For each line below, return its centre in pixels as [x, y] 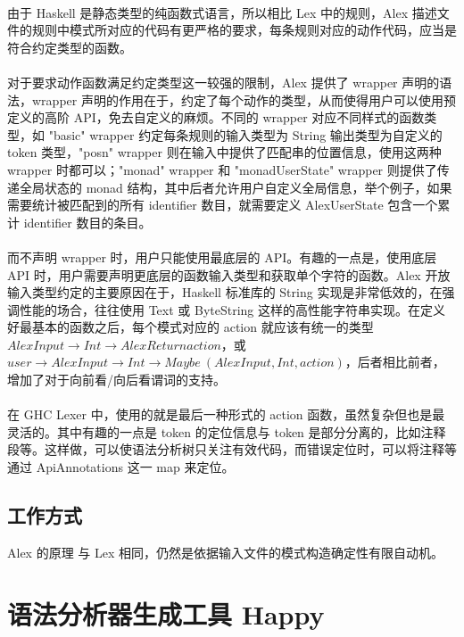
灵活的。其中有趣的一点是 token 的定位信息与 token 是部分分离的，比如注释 [227, 431]
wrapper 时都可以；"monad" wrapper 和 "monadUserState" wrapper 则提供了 [222, 169]
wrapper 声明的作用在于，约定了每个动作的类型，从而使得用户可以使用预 [244, 99]
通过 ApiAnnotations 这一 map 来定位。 [121, 467]
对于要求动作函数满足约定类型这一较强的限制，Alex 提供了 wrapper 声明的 [224, 82]
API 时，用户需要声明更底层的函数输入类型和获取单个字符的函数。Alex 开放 [229, 274]
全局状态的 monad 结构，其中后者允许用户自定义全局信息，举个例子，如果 [236, 187]
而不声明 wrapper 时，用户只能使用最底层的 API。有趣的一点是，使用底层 [222, 256]
